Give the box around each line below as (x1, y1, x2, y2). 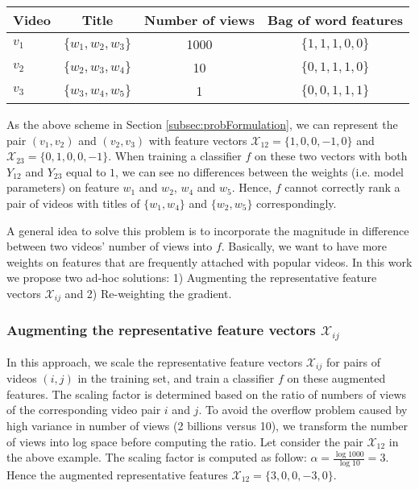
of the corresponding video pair (6, 401, 161, 418)
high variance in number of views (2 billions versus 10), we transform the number (6, 416, 409, 433)
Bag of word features (268, 10, 403, 29)
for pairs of (326, 353, 380, 370)
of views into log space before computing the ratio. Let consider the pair (6, 433, 363, 450)
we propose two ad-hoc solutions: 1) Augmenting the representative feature (6, 269, 377, 286)
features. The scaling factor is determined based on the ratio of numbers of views (6, 385, 407, 402)
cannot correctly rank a (284, 179, 400, 196)
